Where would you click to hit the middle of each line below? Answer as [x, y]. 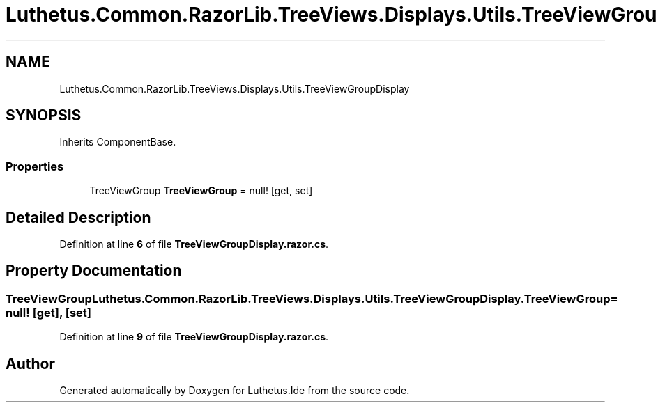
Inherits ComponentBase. [118, 142]
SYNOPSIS [44, 116]
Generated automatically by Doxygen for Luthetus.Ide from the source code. [235, 391]
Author [30, 363]
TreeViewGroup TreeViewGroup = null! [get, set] [201, 191]
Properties [35, 166]
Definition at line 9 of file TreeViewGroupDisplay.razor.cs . [194, 337]
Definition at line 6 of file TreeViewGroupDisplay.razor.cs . [194, 244]
